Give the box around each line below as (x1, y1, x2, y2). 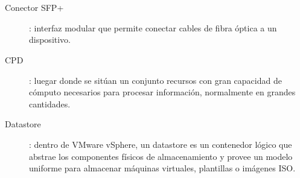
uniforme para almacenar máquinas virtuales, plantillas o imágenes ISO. (29, 162, 296, 174)
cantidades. (29, 97, 71, 110)
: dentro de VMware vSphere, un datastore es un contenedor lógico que (29, 138, 292, 150)
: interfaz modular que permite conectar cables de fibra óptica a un (29, 21, 277, 34)
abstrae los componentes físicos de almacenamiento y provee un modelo (29, 150, 293, 162)
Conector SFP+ (5, 1, 64, 14)
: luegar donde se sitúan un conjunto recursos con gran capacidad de (29, 74, 282, 86)
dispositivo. (29, 33, 71, 46)
